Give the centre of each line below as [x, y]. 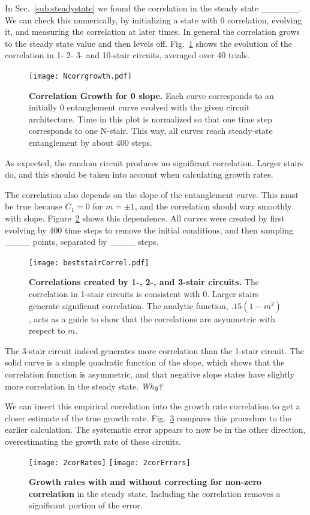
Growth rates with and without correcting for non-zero [145, 482]
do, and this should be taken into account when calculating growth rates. [139, 174]
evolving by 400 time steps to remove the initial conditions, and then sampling [149, 230]
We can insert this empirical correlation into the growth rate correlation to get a [153, 406]
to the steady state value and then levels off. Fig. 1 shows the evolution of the [148, 43]
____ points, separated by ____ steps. [82, 242]
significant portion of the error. [86, 505]
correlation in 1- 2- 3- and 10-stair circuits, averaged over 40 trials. [127, 55]
